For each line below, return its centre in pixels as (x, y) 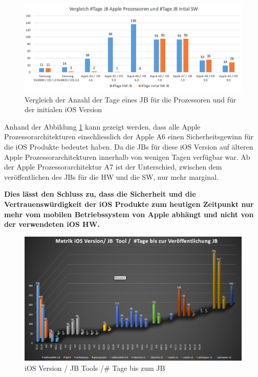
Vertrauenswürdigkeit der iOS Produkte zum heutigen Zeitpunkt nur (129, 204)
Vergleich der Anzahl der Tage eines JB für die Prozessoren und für (131, 99)
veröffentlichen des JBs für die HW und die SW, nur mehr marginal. (111, 176)
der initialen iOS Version (63, 109)
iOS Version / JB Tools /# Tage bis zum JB (95, 368)
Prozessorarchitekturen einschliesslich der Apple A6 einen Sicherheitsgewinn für (129, 137)
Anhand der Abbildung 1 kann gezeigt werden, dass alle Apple (102, 126)
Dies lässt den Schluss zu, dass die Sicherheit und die (100, 194)
